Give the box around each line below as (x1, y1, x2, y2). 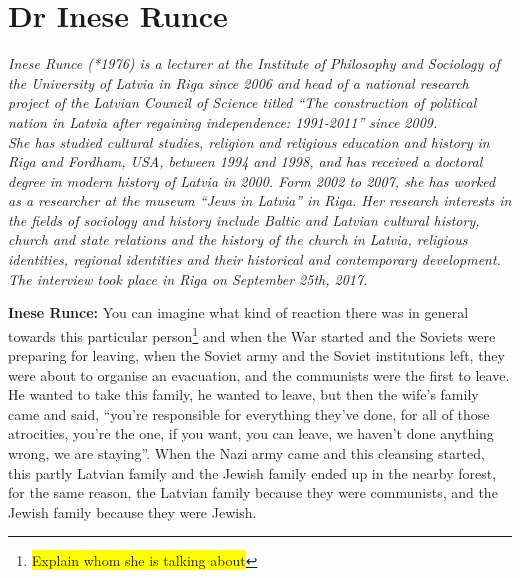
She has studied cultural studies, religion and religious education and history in (8, 131, 490, 152)
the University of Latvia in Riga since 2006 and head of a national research (8, 72, 469, 93)
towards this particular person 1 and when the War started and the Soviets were (8, 322, 496, 346)
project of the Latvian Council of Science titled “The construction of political (8, 92, 477, 113)
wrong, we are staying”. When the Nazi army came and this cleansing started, (8, 443, 485, 464)
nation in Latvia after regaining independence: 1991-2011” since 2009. (8, 111, 438, 132)
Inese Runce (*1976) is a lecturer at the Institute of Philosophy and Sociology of (8, 53, 500, 74)
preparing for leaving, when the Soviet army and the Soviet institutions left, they (8, 345, 505, 366)
